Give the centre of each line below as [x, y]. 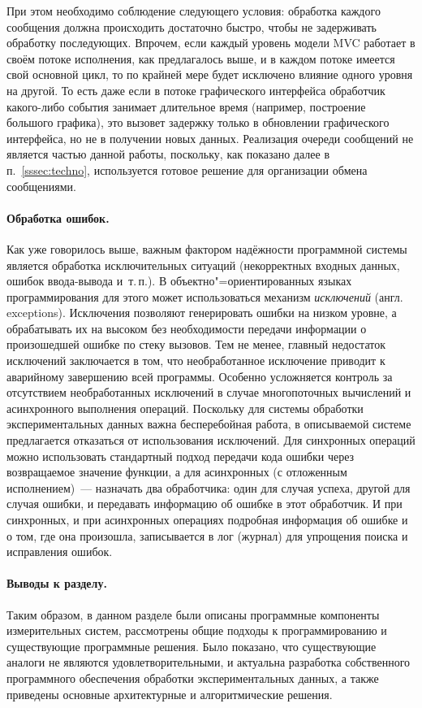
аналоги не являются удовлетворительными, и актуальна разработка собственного [209, 662]
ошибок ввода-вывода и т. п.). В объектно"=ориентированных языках [179, 281]
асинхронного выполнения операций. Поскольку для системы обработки [185, 408]
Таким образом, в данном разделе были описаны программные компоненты [193, 614]
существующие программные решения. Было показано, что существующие [192, 646]
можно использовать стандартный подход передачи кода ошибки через [181, 456]
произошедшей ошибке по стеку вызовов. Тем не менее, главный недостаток [196, 344]
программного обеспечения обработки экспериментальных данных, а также [193, 678]
